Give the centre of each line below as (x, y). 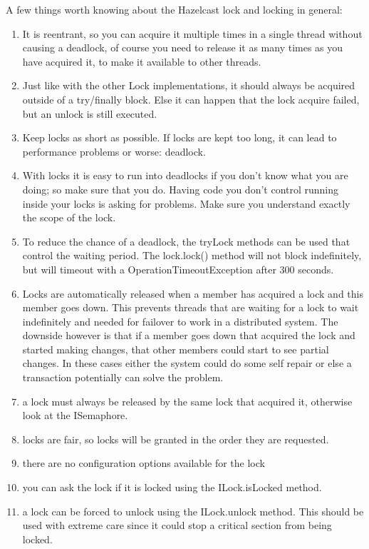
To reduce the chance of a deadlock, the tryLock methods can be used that (186, 241)
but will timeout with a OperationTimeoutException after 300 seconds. (178, 269)
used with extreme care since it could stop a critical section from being (177, 525)
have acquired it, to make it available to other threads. (142, 61)
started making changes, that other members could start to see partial (176, 349)
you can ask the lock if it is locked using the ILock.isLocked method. (172, 487)
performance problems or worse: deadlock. (114, 151)
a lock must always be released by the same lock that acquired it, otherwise (187, 401)
